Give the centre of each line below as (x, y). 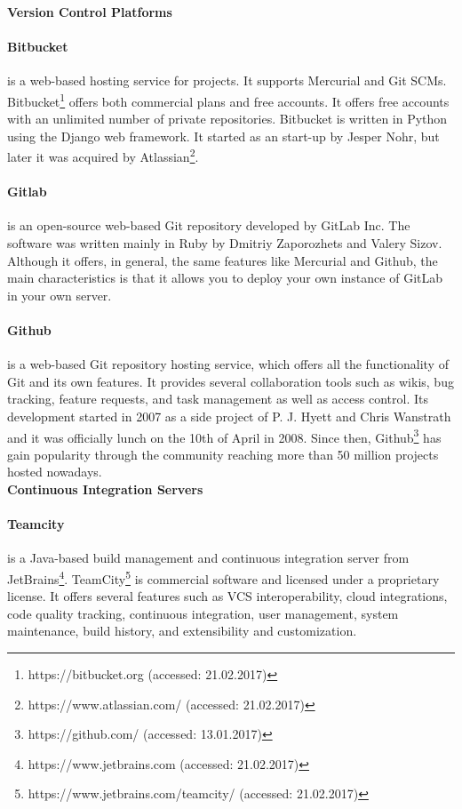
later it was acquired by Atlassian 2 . (103, 156)
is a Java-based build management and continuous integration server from (208, 558)
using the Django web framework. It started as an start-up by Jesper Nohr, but (223, 136)
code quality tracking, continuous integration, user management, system (203, 613)
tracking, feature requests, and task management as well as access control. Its (218, 399)
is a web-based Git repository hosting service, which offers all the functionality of (228, 364)
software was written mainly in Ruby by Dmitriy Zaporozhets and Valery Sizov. (225, 243)
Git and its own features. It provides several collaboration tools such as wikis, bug (231, 381)
